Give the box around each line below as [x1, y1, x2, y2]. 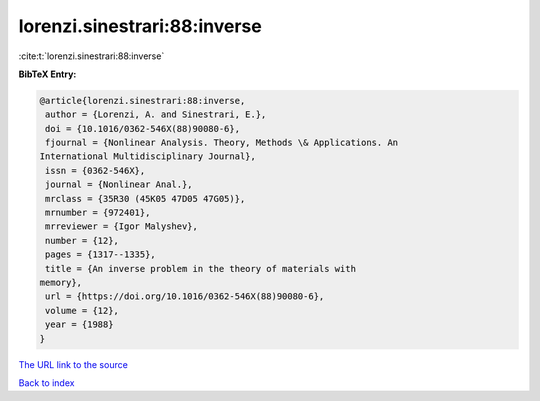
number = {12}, [45, 235, 120, 246]
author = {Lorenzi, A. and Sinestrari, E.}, [45, 109, 267, 120]
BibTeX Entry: [18, 68, 77, 80]
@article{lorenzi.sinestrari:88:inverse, [39, 95, 246, 106]
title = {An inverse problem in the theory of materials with [45, 263, 357, 274]
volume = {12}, [45, 305, 120, 316]
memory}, [39, 277, 83, 288]
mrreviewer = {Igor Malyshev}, [45, 221, 199, 232]
